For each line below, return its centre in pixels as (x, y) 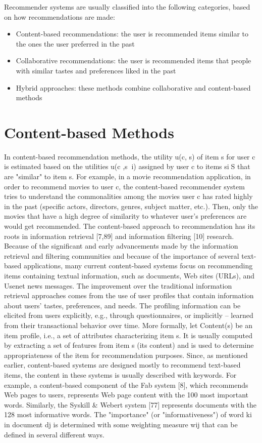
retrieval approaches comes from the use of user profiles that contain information (129, 295)
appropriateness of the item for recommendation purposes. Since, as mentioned (126, 355)
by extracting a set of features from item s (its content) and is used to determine (129, 345)
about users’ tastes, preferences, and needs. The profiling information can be (122, 305)
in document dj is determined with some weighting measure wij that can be (121, 424)
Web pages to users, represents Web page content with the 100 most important (126, 395)
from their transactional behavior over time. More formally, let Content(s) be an (128, 325)
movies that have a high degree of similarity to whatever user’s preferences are (125, 216)
